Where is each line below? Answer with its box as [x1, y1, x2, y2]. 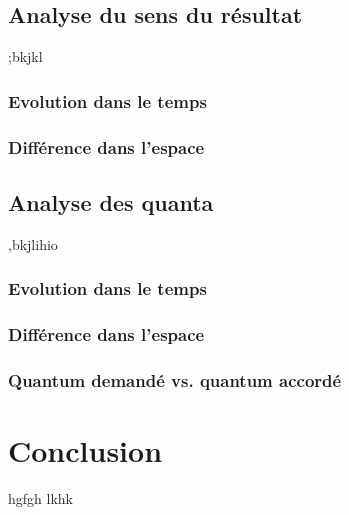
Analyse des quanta [8, 186, 214, 217]
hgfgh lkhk [8, 487, 73, 508]
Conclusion [8, 430, 163, 470]
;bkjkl [8, 46, 43, 67]
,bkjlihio [8, 233, 58, 254]
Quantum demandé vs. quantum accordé [8, 367, 342, 392]
